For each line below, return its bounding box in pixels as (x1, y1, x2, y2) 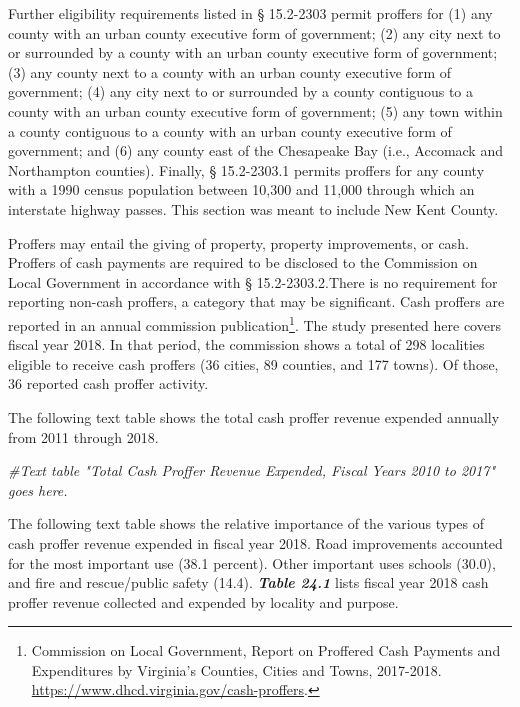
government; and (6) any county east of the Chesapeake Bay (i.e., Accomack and (8, 140, 503, 161)
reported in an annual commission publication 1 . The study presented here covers (8, 311, 501, 335)
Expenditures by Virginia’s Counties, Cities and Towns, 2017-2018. (31, 659, 442, 680)
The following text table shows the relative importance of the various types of (8, 513, 485, 534)
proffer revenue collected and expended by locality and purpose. (8, 591, 399, 612)
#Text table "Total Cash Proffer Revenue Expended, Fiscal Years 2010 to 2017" (8, 460, 496, 481)
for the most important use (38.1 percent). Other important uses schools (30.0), (8, 552, 496, 573)
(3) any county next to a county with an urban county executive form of (8, 61, 452, 82)
